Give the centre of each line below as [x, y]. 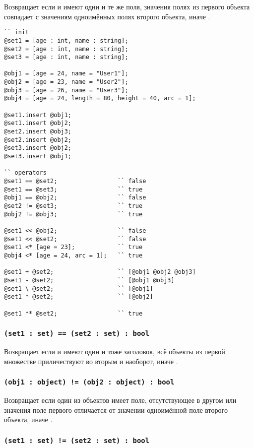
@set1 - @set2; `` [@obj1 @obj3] [89, 280]
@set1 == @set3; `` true [73, 189]
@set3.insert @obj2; [38, 148]
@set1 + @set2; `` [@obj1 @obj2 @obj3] [100, 272]
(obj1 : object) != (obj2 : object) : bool [89, 382]
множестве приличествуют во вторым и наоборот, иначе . [91, 361]
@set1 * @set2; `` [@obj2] [79, 297]
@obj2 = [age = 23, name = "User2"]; [66, 82]
